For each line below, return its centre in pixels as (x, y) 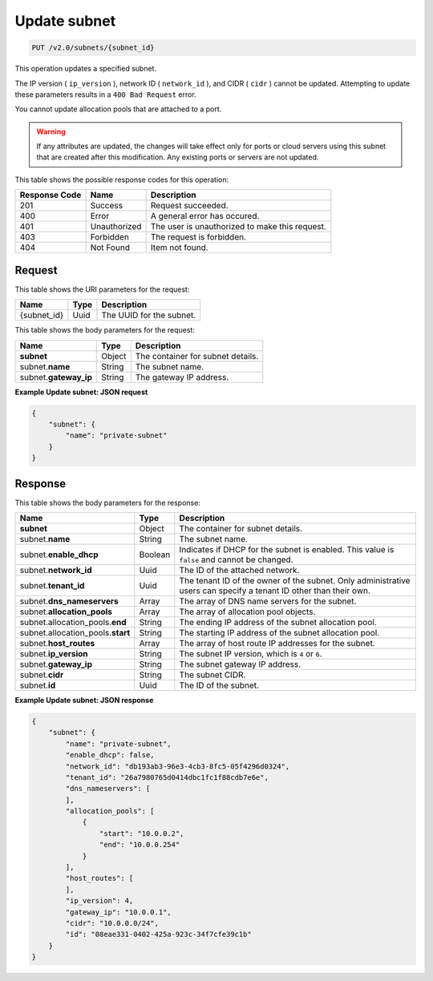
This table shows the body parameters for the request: (105, 330)
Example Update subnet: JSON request (81, 392)
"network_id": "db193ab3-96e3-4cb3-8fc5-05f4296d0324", (178, 766)
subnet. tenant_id (52, 585)
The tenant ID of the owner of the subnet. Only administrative (295, 580)
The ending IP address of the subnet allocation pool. (278, 622)
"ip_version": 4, (99, 901)
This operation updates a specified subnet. (85, 69)
